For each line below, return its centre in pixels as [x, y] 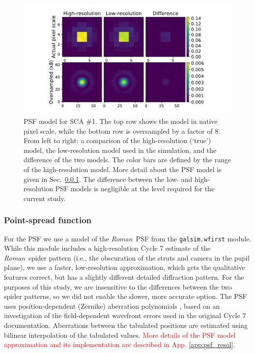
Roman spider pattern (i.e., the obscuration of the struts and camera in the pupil [127, 257]
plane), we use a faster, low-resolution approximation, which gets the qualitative [125, 267]
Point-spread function [48, 220]
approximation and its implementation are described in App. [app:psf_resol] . [120, 344]
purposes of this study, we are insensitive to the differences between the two [118, 286]
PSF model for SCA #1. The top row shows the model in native [121, 121]
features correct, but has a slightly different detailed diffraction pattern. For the [124, 277]
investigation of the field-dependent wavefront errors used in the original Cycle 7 [125, 315]
